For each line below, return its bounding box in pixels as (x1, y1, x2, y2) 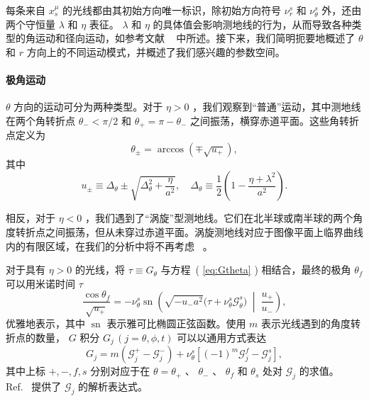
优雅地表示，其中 (6, 316, 85, 331)
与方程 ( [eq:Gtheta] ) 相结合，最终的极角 (160, 262, 351, 277)
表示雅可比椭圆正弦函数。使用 (106, 316, 246, 331)
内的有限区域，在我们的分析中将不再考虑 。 (6, 238, 213, 253)
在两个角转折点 (6, 113, 75, 128)
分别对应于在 (90, 363, 150, 378)
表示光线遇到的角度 (261, 316, 351, 331)
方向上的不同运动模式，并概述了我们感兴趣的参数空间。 (26, 44, 285, 59)
